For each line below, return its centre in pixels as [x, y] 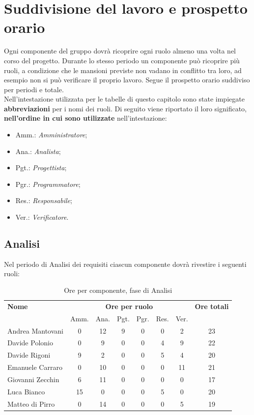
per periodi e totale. [34, 89]
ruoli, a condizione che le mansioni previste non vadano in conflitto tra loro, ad [123, 70]
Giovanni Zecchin [33, 379]
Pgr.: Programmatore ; [48, 184]
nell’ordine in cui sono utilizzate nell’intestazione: [85, 118]
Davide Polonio [30, 343]
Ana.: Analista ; [38, 151]
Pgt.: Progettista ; [41, 168]
